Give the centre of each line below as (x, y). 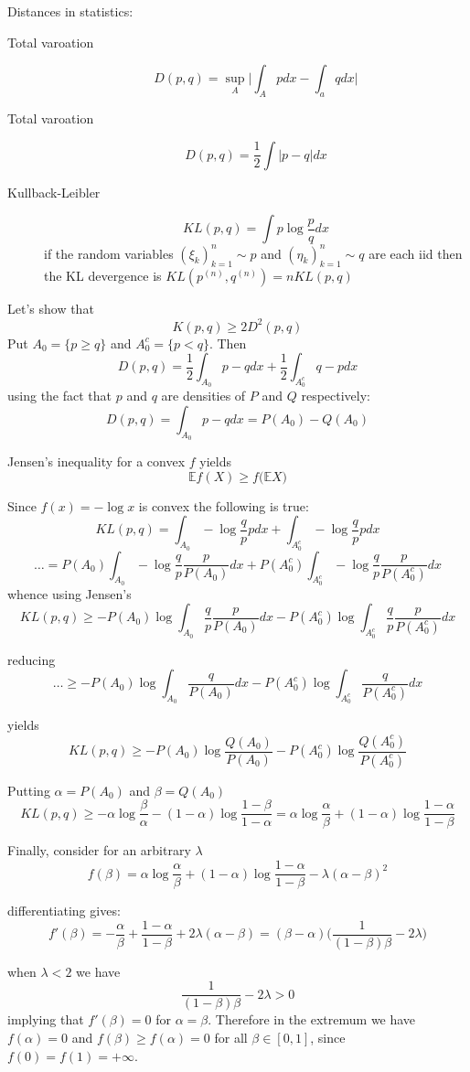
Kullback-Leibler (54, 192)
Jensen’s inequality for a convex (96, 461)
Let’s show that (51, 309)
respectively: (336, 396)
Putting (29, 790)
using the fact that (60, 396)
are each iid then (416, 253)
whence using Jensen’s (69, 593)
